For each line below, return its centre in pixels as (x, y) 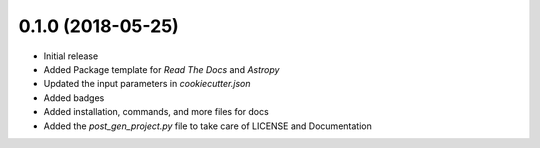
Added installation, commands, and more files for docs (156, 112)
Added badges (74, 97)
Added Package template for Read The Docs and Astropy (161, 69)
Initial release (71, 56)
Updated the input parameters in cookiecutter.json (147, 84)
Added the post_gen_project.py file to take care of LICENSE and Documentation (207, 126)
